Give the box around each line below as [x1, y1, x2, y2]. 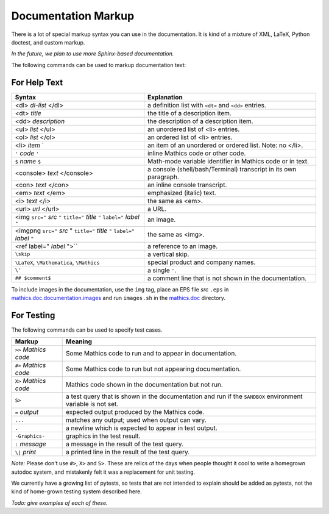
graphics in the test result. [66, 432, 141, 440]
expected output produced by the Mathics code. [66, 408, 205, 416]
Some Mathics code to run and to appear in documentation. [66, 349, 237, 358]
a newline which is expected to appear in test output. [66, 424, 218, 432]
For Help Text [11, 77, 63, 88]
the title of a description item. [147, 109, 232, 117]
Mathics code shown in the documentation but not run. [66, 380, 224, 389]
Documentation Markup [11, 9, 135, 23]
